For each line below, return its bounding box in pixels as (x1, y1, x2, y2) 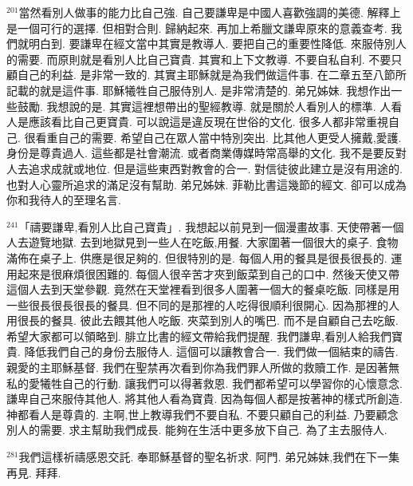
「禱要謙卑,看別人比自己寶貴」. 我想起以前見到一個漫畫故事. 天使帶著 (18, 218, 382, 235)
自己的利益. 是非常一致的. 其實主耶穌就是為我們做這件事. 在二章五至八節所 (17, 66, 407, 83)
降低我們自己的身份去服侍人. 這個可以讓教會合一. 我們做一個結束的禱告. (24, 343, 399, 360)
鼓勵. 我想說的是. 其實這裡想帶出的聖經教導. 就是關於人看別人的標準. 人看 (17, 97, 403, 114)
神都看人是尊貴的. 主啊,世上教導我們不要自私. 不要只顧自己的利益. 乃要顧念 (6, 405, 399, 422)
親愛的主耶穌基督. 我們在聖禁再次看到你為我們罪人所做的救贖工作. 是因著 (6, 359, 389, 376)
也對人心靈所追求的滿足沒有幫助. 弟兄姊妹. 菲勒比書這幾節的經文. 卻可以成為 (6, 176, 407, 192)
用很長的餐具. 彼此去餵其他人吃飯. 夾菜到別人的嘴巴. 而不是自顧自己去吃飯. (6, 312, 399, 329)
